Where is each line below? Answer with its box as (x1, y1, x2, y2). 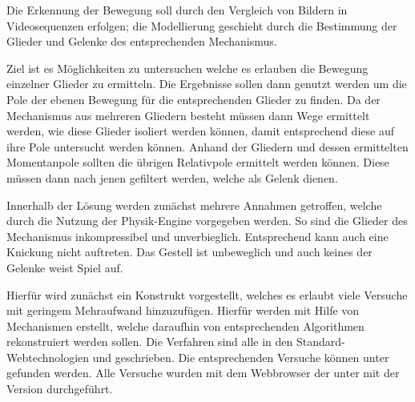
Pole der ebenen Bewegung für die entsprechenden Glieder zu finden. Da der (6, 90, 381, 107)
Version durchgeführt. (6, 380, 113, 397)
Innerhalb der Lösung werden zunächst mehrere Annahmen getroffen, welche (6, 196, 382, 213)
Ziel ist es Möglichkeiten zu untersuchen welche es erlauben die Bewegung (6, 59, 369, 76)
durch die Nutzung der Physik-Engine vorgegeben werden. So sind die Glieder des (6, 212, 408, 229)
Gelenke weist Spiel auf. (6, 259, 123, 275)
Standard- (296, 333, 345, 350)
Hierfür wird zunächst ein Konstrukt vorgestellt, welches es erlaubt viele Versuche (6, 286, 408, 303)
